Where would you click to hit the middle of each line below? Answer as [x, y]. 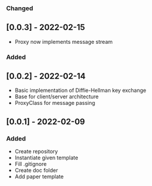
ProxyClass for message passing [55, 103]
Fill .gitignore [31, 164]
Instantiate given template [46, 158]
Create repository [36, 152]
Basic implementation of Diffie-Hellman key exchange [80, 91]
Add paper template [39, 177]
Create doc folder [36, 171]
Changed [20, 8]
